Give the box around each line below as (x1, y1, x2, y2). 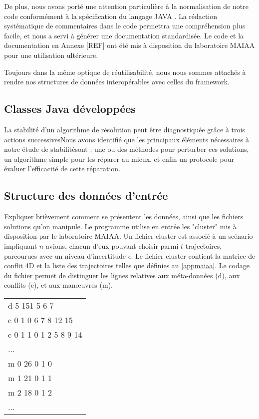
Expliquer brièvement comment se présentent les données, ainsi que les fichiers (4, 211, 244, 222)
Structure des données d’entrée (4, 188, 168, 203)
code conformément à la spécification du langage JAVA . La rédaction (4, 10, 218, 21)
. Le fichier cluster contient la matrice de (131, 250, 256, 261)
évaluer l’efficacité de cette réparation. (4, 163, 121, 174)
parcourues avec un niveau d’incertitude (4, 250, 126, 261)
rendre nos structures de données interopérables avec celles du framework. (4, 76, 230, 87)
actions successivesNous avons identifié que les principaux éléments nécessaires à (4, 134, 249, 144)
